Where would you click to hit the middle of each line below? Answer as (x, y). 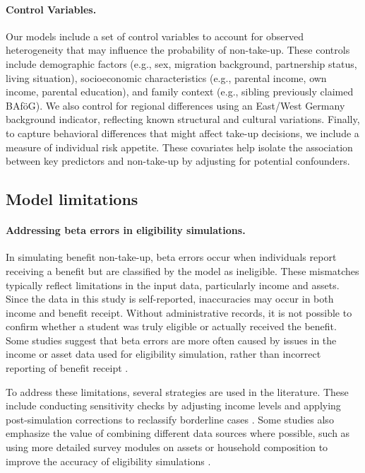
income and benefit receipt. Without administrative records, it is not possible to (179, 312)
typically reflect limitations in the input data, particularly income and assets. (173, 285)
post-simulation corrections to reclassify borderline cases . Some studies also (170, 419)
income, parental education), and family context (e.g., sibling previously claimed (180, 92)
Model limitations (72, 199)
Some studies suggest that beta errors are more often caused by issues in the (171, 340)
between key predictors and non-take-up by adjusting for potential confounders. (178, 161)
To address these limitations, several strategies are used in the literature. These (177, 391)
